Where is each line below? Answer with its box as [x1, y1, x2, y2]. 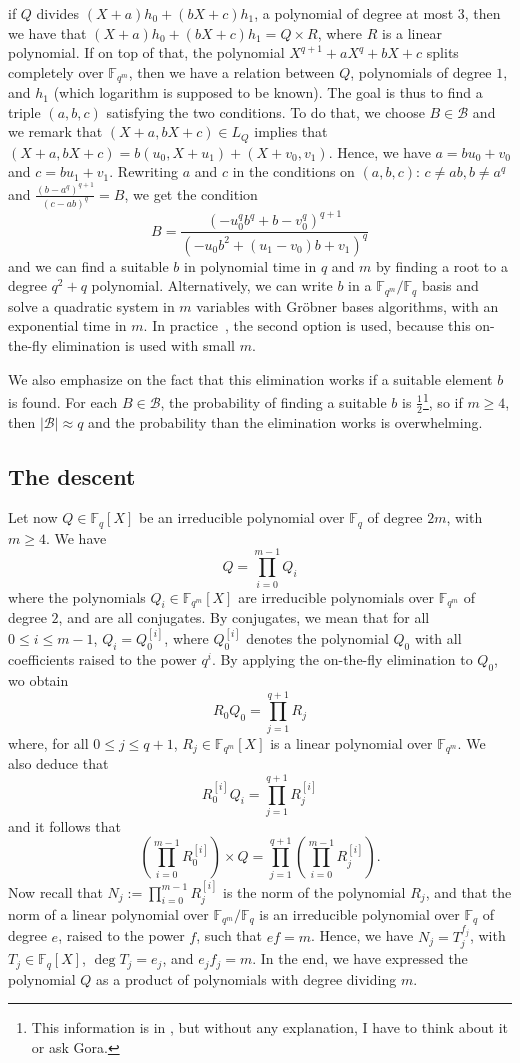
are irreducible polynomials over [238, 586, 434, 607]
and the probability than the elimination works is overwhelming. [88, 411, 483, 432]
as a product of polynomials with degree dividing [96, 968, 397, 989]
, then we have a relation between [128, 61, 335, 82]
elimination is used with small [51, 334, 235, 355]
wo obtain [8, 669, 69, 690]
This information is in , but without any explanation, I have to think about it [31, 1017, 509, 1038]
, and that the [425, 881, 512, 902]
